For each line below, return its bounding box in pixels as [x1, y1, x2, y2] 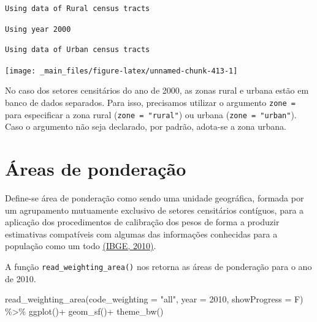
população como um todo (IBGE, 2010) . [5, 239, 156, 252]
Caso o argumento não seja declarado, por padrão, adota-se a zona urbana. [5, 120, 286, 133]
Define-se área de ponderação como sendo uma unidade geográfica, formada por [5, 192, 304, 204]
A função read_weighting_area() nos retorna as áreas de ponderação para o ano [5, 260, 312, 273]
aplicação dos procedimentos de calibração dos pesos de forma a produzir [5, 215, 280, 228]
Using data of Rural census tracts [5, 4, 150, 13]
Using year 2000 [5, 24, 71, 34]
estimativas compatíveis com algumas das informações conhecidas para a [5, 227, 278, 240]
